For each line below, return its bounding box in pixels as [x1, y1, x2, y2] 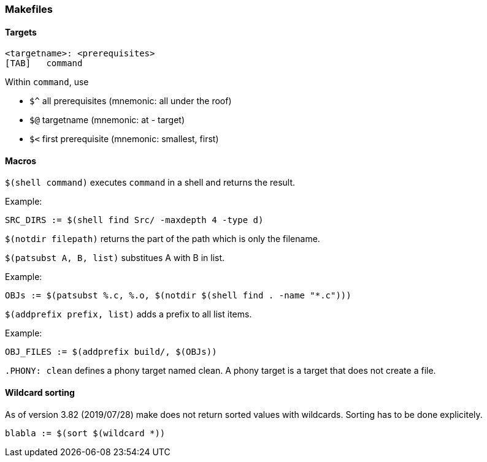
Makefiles [5, 3, 53, 15]
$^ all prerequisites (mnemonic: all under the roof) [29, 96, 232, 107]
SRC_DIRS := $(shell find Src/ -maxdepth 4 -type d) [5, 215, 264, 225]
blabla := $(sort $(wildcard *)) [5, 428, 166, 438]
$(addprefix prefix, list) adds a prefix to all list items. [5, 309, 252, 320]
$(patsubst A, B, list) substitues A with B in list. [5, 252, 225, 263]
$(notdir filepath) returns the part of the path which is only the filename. [5, 233, 320, 244]
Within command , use [5, 77, 89, 88]
